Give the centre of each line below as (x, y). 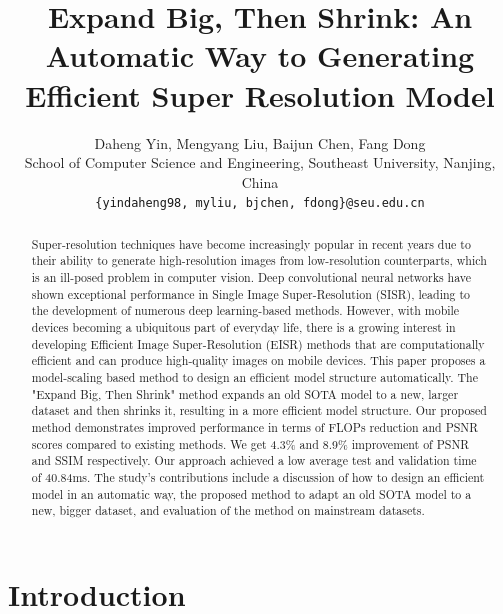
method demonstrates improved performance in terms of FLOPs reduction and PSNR (255, 426)
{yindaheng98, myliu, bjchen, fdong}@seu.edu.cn (260, 203)
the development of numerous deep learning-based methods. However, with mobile (245, 310)
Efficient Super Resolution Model (260, 94)
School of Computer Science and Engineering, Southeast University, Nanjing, (260, 162)
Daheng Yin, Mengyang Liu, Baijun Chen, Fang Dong (260, 142)
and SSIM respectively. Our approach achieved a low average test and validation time (254, 460)
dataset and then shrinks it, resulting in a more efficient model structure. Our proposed (259, 410)
